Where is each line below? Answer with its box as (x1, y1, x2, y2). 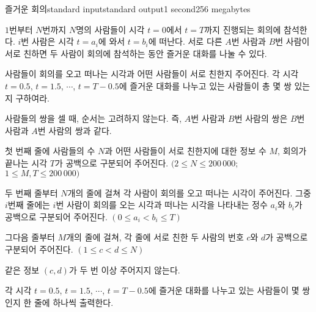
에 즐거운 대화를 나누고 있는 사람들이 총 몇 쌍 (119, 79, 292, 92)
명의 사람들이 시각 (76, 23, 145, 35)
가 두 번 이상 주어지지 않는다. (68, 263, 180, 276)
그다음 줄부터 (5, 231, 55, 243)
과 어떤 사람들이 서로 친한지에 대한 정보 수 (105, 144, 266, 157)
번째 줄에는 (7, 198, 50, 211)
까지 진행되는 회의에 (204, 23, 281, 35)
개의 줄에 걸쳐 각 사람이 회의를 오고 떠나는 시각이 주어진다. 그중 (67, 186, 311, 199)
